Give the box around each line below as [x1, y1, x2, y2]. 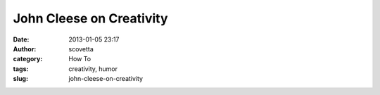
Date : [13, 35, 30, 44]
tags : [13, 64, 29, 73]
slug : [13, 75, 28, 83]
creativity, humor [68, 64, 118, 73]
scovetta [68, 44, 94, 53]
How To [68, 55, 91, 63]
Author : [13, 44, 37, 53]
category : [13, 55, 43, 63]
